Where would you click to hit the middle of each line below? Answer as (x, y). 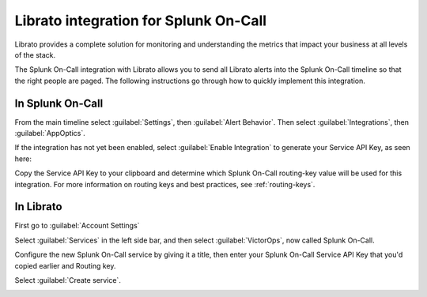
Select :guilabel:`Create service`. (68, 280)
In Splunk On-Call (59, 103)
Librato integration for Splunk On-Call (141, 21)
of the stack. (35, 55)
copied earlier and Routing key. (65, 265)
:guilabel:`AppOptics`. (50, 133)
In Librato (38, 207)
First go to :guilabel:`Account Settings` (77, 226)
